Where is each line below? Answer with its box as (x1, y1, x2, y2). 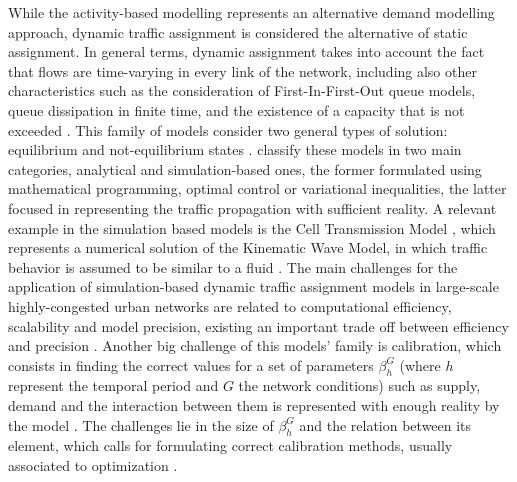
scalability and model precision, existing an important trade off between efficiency (8, 315, 509, 336)
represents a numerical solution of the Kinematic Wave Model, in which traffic (8, 237, 488, 258)
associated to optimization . (8, 455, 178, 476)
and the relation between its (299, 414, 472, 435)
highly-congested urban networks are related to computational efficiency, (8, 295, 452, 316)
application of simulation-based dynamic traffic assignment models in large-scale (8, 276, 499, 297)
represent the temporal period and (8, 375, 219, 396)
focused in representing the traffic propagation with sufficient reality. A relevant (8, 197, 497, 218)
